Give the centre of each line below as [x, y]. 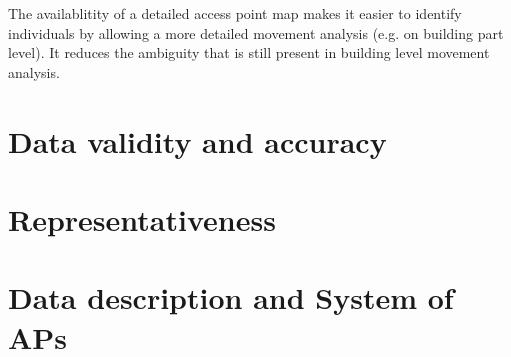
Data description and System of [231, 297]
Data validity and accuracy [197, 140]
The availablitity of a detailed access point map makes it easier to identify [235, 13]
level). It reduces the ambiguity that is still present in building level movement [249, 52]
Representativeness [142, 218]
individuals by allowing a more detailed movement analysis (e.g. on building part [256, 32]
